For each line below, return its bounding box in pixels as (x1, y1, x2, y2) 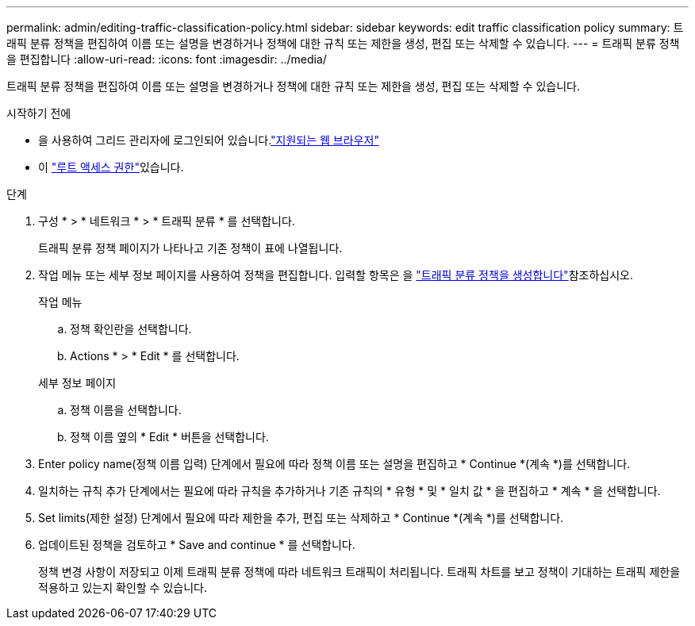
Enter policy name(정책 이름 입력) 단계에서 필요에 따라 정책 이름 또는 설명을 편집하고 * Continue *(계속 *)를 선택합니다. (38, 457, 631, 470)
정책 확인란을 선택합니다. (70, 322, 192, 336)
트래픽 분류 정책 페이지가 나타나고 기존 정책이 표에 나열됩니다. (38, 241, 343, 255)
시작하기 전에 (6, 106, 71, 120)
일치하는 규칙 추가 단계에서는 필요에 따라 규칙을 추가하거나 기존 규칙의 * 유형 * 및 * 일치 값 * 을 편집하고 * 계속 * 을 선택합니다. (38, 484, 661, 497)
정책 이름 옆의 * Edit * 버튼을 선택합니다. (70, 430, 269, 444)
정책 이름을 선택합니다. (70, 403, 182, 417)
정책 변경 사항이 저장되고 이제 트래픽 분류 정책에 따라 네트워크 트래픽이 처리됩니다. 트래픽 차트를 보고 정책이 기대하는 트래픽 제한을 (38, 565, 681, 578)
